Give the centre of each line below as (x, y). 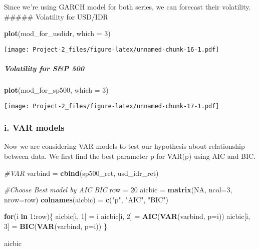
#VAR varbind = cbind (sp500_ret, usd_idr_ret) (81, 173)
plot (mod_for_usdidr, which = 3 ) (57, 33)
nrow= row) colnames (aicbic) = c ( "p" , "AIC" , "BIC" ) (86, 199)
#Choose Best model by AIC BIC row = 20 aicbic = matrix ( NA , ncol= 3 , (118, 190)
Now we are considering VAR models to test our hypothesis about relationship (124, 146)
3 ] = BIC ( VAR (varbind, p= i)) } (56, 226)
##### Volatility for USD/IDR (56, 16)
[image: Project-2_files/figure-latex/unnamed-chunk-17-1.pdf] (112, 106)
